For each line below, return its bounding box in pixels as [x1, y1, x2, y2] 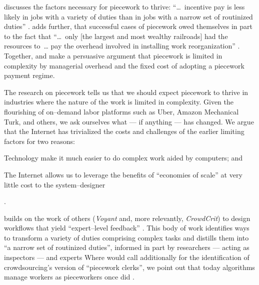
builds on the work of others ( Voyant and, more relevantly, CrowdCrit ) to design [4, 212, 250, 223]
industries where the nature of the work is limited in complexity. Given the [4, 96, 233, 107]
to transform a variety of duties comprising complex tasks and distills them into [4, 232, 249, 242]
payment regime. [4, 70, 55, 80]
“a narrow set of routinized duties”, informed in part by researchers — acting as [4, 242, 249, 252]
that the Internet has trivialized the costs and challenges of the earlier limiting [4, 126, 244, 136]
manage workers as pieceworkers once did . [4, 271, 134, 282]
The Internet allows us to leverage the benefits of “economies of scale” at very [4, 169, 242, 179]
